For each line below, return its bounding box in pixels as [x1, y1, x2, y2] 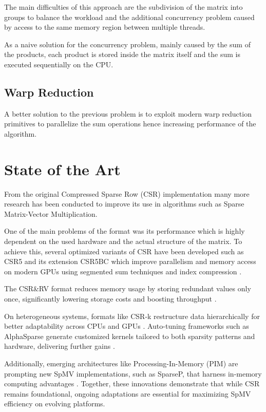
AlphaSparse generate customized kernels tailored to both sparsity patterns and [4, 330, 255, 341]
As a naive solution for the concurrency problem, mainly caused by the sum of [4, 39, 251, 49]
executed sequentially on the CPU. [4, 59, 113, 69]
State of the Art [4, 158, 121, 179]
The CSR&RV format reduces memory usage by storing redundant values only [4, 283, 251, 294]
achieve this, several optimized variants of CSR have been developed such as [4, 246, 244, 256]
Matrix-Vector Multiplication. [4, 208, 98, 219]
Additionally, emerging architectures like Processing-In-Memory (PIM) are [4, 358, 238, 368]
